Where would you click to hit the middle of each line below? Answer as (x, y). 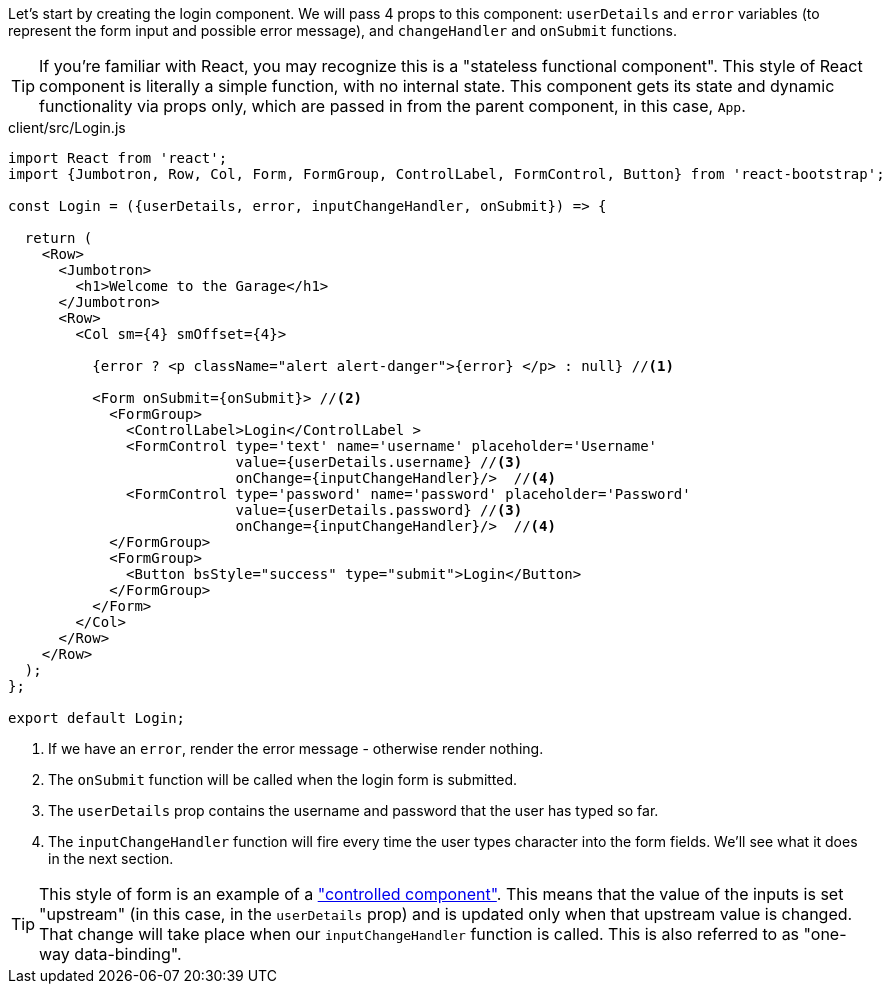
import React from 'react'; (118, 158)
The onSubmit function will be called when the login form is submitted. (283, 779)
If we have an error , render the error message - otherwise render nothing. (296, 748)
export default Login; (97, 718)
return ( (58, 238)
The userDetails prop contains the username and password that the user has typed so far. (353, 810)
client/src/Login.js (67, 127)
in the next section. (111, 858)
